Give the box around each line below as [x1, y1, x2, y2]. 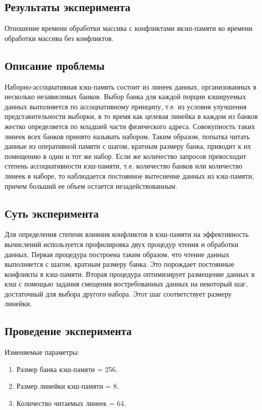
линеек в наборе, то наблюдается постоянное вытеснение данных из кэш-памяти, [5, 170, 254, 181]
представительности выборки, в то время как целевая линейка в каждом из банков [5, 111, 258, 121]
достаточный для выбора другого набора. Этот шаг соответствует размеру [5, 288, 232, 299]
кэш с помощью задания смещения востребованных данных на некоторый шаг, [5, 278, 248, 289]
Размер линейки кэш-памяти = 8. [16, 381, 119, 391]
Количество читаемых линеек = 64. [16, 398, 126, 408]
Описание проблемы [5, 57, 105, 73]
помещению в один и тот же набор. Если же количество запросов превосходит [5, 150, 246, 161]
